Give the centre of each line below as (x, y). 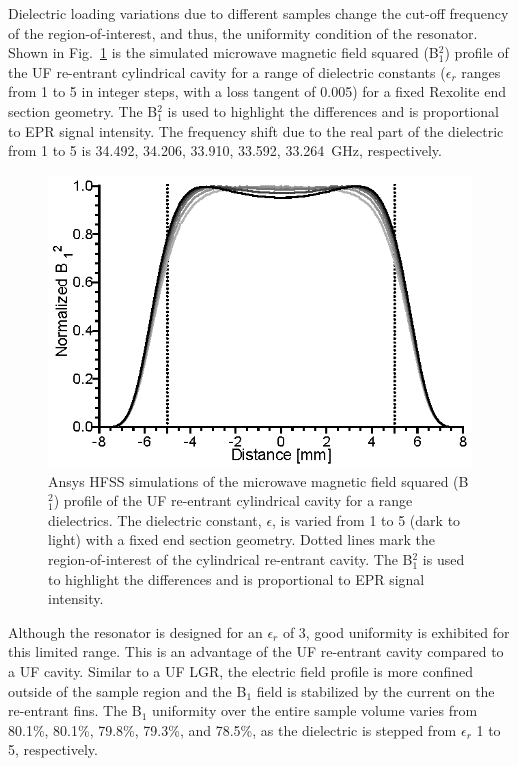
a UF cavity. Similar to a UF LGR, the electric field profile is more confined (241, 670)
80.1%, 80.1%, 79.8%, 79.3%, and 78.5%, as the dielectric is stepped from (232, 729)
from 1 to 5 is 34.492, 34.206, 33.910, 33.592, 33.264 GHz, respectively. (225, 150)
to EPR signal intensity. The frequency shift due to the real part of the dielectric (256, 130)
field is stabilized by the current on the (375, 690)
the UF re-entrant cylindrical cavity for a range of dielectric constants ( (227, 71)
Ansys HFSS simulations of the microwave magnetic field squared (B (258, 480)
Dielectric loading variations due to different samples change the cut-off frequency (258, 13)
